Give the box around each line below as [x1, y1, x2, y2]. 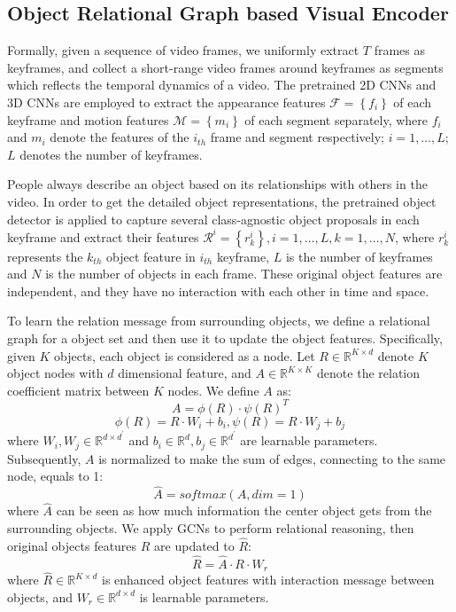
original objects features [7, 536, 137, 554]
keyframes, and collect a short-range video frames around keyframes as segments [7, 58, 444, 76]
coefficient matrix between [7, 381, 150, 399]
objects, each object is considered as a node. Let [54, 346, 315, 365]
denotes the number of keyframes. [19, 145, 203, 163]
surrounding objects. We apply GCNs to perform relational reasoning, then [7, 519, 414, 537]
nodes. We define [167, 381, 259, 399]
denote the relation [317, 364, 421, 382]
